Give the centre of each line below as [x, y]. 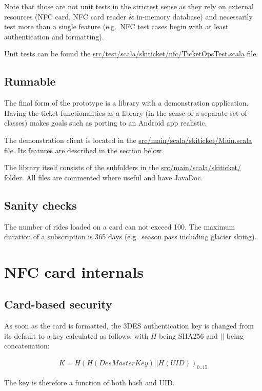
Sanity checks [41, 205]
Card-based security [58, 304]
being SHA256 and [188, 335]
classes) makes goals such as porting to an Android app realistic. [106, 123]
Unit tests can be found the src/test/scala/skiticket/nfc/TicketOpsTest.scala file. [131, 54]
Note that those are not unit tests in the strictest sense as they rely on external [129, 6]
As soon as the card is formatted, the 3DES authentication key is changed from [129, 326]
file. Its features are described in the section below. [84, 150]
